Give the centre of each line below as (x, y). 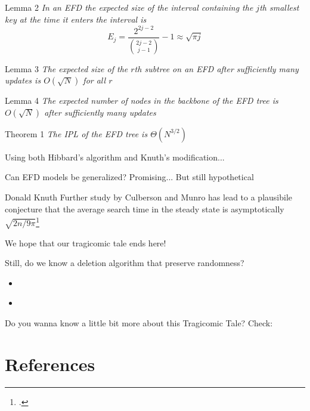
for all (94, 80)
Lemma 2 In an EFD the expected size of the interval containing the (129, 7)
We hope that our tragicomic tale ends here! (86, 242)
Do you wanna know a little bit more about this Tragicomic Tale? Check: (139, 322)
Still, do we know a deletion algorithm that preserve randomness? (125, 263)
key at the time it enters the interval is (76, 19)
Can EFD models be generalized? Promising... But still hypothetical (129, 177)
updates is (23, 80)
